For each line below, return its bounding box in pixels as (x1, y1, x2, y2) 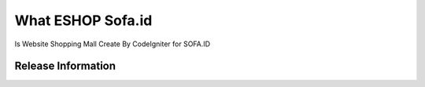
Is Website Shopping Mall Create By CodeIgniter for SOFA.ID (14, 39, 211, 49)
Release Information (14, 60, 116, 73)
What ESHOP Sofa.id (14, 12, 153, 29)
